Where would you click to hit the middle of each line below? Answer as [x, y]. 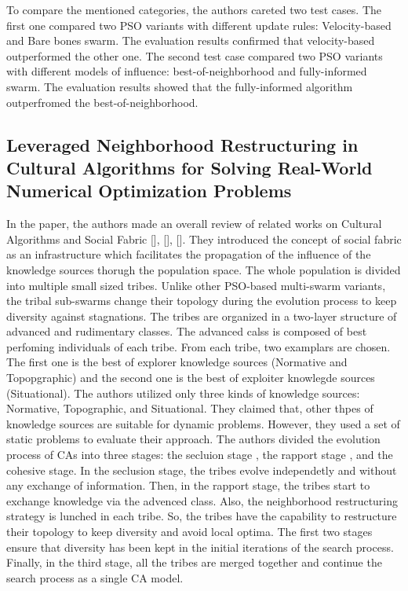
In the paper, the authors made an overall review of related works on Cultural [194, 224]
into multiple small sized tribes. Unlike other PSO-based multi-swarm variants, [196, 285]
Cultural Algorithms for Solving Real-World [189, 167]
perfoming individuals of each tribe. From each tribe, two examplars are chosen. [199, 346]
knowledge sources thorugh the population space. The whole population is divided [204, 269]
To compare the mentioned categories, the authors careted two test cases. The [194, 9]
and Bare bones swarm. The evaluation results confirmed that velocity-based [191, 40]
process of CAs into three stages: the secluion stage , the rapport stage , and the [200, 455]
